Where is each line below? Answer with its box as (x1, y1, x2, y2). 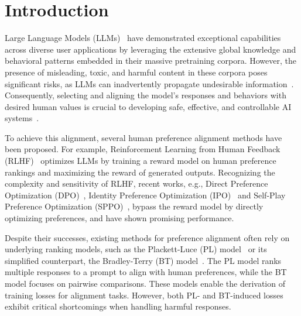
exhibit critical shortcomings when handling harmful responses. (5, 300, 231, 312)
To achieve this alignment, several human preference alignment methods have (5, 131, 282, 143)
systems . (5, 112, 39, 124)
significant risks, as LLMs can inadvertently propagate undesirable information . (5, 77, 294, 90)
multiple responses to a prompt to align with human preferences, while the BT (5, 266, 287, 278)
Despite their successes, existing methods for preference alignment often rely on (5, 231, 290, 243)
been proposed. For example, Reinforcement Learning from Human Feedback (5, 143, 281, 155)
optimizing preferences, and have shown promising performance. (5, 212, 234, 224)
